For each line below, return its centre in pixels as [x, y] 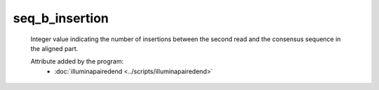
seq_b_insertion [61, 18]
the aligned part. [54, 48]
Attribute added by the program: [77, 61]
